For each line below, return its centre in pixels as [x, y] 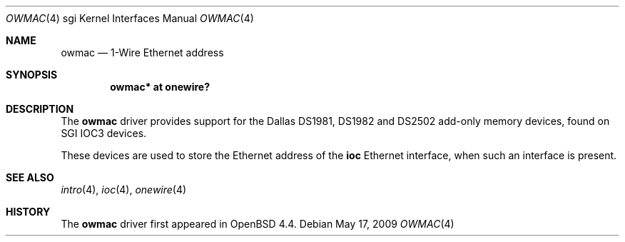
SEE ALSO [30, 177]
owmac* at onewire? [160, 87]
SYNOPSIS [32, 75]
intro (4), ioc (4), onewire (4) [124, 190]
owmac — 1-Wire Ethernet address [142, 52]
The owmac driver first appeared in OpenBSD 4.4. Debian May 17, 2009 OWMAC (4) [258, 224]
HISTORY [28, 212]
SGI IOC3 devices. [104, 133]
